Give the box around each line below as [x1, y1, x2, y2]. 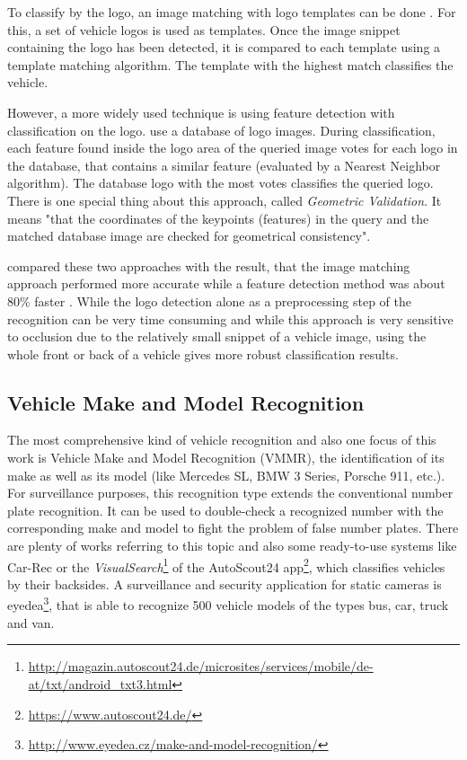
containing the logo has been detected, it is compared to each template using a [7, 38, 441, 57]
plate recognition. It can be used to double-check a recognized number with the [7, 500, 444, 519]
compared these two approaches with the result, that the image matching [7, 256, 410, 275]
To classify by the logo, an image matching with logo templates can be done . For [7, 3, 456, 21]
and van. [7, 613, 55, 632]
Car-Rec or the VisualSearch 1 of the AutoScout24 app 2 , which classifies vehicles [7, 554, 445, 576]
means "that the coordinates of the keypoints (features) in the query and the [7, 208, 429, 227]
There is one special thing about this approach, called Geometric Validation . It [7, 190, 442, 209]
